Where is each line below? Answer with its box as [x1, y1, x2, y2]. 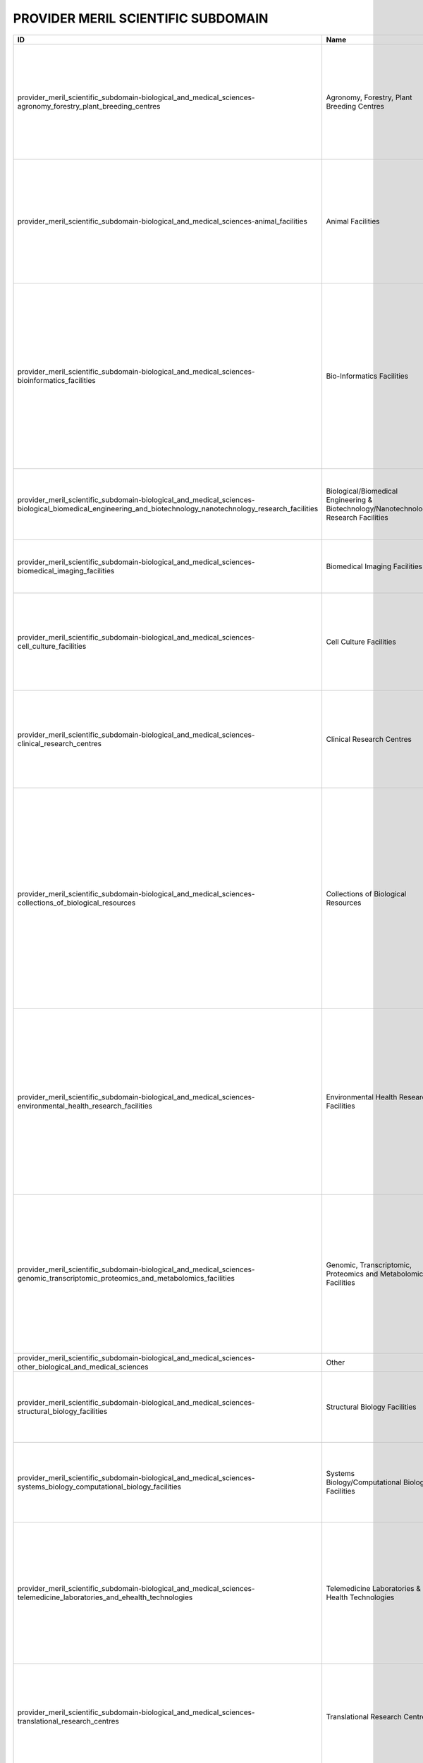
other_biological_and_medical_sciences [17, 1362, 149, 1372]
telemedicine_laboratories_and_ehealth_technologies [17, 1592, 193, 1602]
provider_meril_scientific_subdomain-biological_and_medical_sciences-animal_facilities [17, 216, 308, 226]
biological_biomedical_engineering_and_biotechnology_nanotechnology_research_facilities [17, 504, 319, 513]
